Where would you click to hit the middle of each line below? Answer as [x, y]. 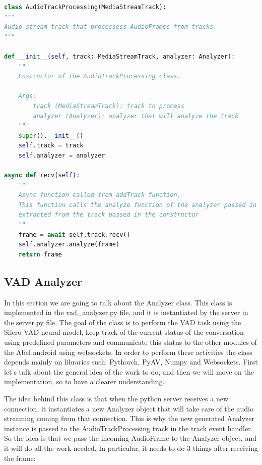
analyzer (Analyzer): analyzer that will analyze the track [136, 116]
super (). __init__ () [51, 136]
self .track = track [51, 146]
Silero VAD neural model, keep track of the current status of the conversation [124, 332]
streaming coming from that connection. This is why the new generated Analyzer [129, 418]
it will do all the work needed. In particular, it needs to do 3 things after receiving [131, 448]
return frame [40, 254]
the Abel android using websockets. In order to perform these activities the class [128, 352]
